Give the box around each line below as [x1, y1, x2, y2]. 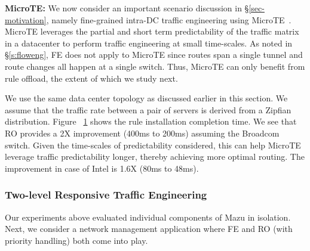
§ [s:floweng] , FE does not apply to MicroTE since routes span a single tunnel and [5, 48, 303, 61]
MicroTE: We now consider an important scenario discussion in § [5, 2, 249, 14]
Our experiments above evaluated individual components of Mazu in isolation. [5, 210, 291, 223]
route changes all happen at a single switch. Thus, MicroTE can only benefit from [5, 60, 305, 72]
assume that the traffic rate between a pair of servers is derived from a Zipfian [5, 103, 291, 116]
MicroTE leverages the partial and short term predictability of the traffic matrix [5, 25, 299, 38]
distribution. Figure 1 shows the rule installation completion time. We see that [5, 115, 297, 128]
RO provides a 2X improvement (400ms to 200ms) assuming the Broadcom [5, 126, 280, 139]
